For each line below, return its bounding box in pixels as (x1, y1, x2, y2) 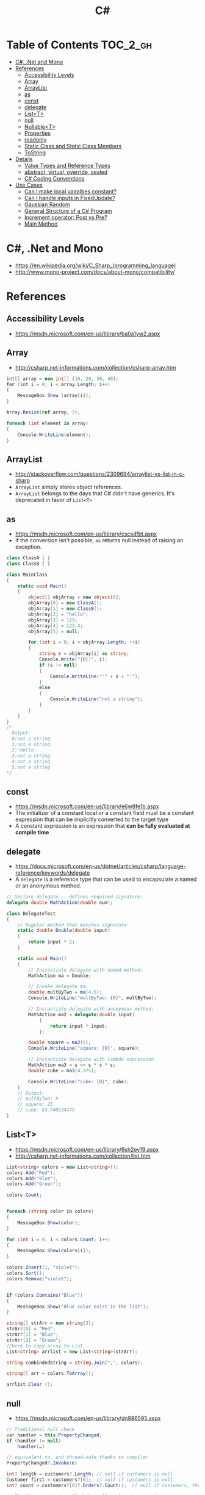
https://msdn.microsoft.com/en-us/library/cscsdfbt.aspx (15, 530, 157, 537)
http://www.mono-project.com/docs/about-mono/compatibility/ (15, 268, 175, 275)
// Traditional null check (6, 1426, 75, 1432)
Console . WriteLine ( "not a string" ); (49, 696, 143, 702)
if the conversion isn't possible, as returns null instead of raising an (15, 537, 184, 544)
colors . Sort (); (6, 1270, 45, 1276)
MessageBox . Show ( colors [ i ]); (17, 1248, 92, 1254)
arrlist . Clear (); (6, 1382, 53, 1388)
